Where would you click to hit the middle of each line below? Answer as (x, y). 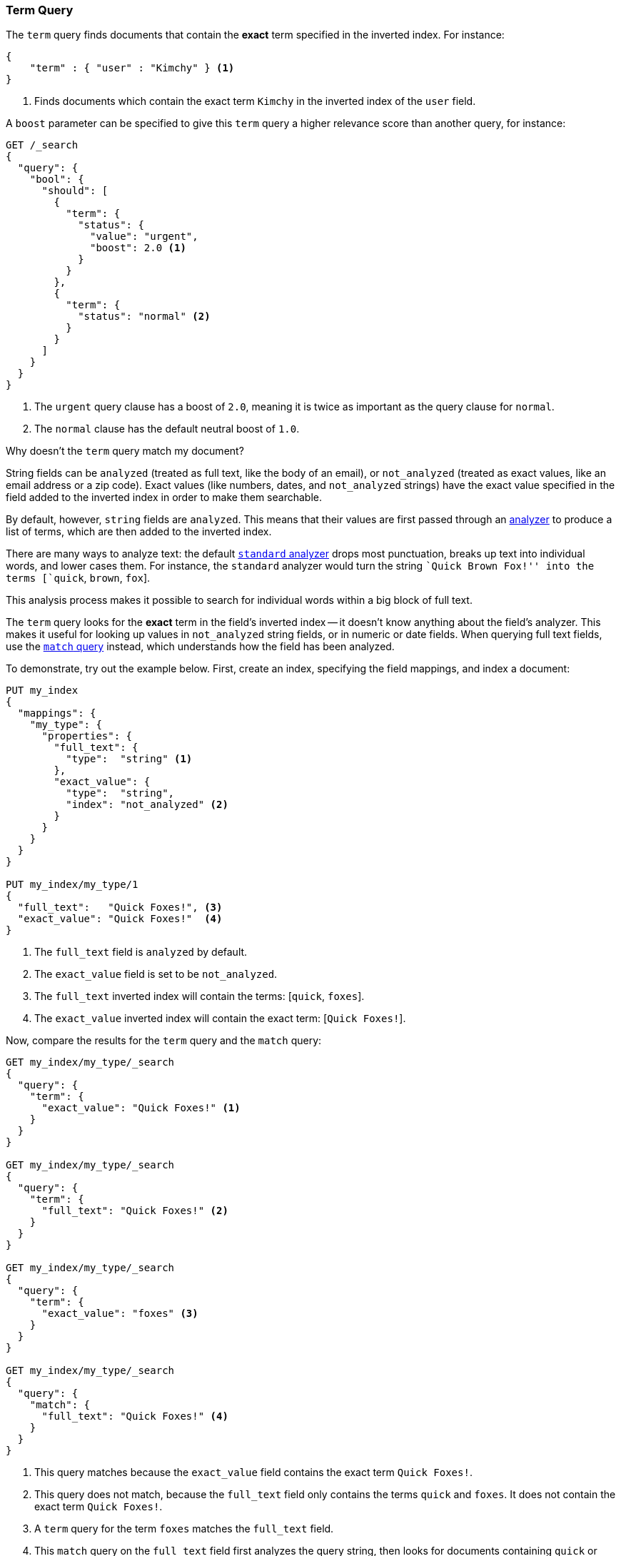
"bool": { (57, 180)
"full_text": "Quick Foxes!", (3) (120, 908)
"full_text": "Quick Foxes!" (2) (135, 1211)
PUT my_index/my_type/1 (72, 885)
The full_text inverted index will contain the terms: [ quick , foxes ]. (200, 996)
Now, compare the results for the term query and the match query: (164, 1041)
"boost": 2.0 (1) (138, 248)
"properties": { (87, 736)
